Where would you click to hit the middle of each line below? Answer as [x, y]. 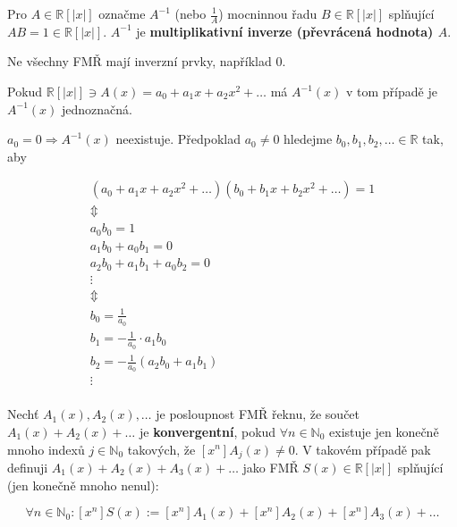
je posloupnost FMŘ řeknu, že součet [258, 414]
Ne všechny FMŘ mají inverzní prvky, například [140, 61]
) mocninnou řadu [268, 13]
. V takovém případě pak [363, 449]
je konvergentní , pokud [207, 431]
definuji [28, 468]
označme [122, 13]
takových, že [161, 449]
